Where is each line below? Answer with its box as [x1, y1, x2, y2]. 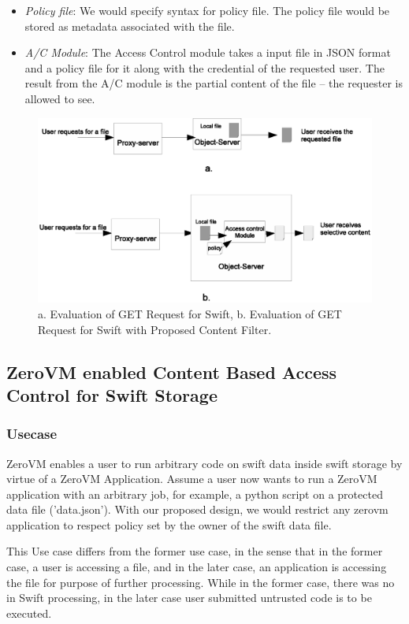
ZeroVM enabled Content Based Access [6, 359, 337, 384]
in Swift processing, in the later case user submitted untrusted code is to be [6, 589, 372, 606]
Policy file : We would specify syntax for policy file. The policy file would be [24, 2, 390, 18]
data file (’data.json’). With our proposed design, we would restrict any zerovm [6, 501, 389, 518]
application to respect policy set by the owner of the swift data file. [6, 516, 332, 533]
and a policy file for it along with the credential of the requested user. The [24, 59, 385, 76]
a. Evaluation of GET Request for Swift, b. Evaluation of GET [38, 305, 342, 321]
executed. [6, 604, 52, 621]
